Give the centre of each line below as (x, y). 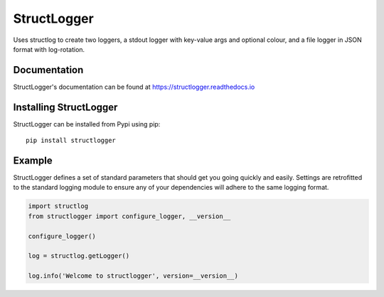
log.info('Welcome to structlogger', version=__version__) (133, 276)
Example (33, 160)
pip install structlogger (71, 141)
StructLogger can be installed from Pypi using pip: (87, 124)
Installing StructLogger (65, 107)
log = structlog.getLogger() (79, 256)
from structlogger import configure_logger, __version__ (129, 216)
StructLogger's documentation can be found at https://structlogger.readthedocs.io (134, 87)
